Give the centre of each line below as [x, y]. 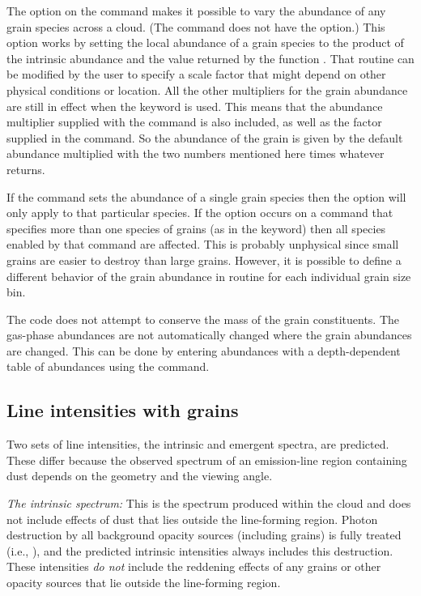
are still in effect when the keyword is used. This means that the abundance [195, 106]
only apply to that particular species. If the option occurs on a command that [200, 213]
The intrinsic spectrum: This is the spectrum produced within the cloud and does [209, 503]
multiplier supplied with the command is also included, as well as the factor [194, 122]
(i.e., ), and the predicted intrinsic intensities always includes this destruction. [200, 550]
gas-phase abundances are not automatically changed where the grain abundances [209, 335]
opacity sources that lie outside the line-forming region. [144, 583]
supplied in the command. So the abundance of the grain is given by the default [205, 137]
